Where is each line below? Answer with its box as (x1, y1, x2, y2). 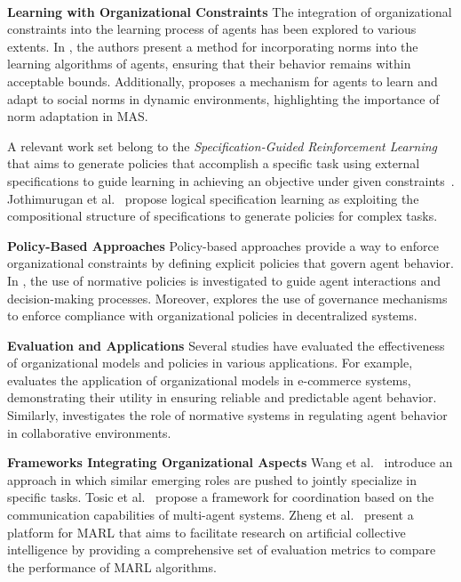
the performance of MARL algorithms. (7, 557, 217, 576)
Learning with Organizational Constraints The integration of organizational (7, 2, 452, 20)
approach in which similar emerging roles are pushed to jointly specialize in (7, 470, 417, 489)
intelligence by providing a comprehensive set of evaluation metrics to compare (7, 540, 436, 559)
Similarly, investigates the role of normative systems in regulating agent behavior (7, 406, 448, 424)
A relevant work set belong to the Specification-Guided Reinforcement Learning (7, 136, 437, 155)
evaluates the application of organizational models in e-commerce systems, (7, 370, 411, 389)
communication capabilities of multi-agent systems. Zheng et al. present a (7, 505, 414, 524)
